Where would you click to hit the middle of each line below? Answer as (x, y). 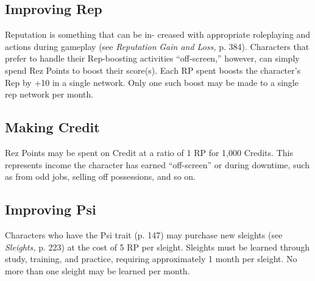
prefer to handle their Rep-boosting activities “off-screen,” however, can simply (152, 58)
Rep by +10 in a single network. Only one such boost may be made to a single (152, 82)
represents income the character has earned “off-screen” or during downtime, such (157, 164)
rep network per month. (49, 94)
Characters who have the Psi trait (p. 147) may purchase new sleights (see (144, 234)
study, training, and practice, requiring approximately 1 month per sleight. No (151, 259)
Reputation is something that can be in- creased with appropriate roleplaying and (158, 34)
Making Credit (52, 127)
